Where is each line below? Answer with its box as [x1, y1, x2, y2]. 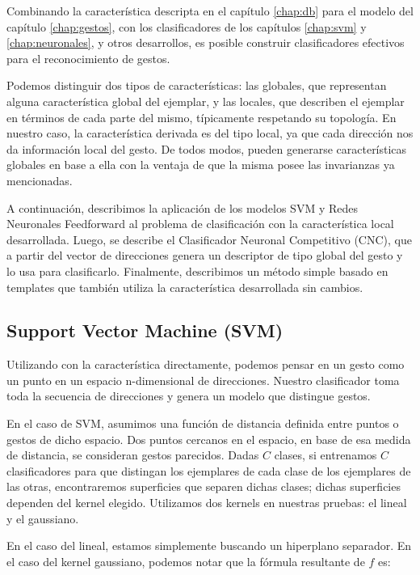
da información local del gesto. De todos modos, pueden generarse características [6, 140, 407, 157]
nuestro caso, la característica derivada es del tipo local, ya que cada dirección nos [6, 125, 414, 142]
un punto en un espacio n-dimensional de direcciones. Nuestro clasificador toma [6, 371, 400, 388]
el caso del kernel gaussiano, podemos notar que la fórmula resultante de [6, 552, 365, 569]
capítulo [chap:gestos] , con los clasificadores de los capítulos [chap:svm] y [6, 18, 367, 35]
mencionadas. [6, 171, 73, 188]
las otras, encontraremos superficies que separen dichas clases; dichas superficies [6, 478, 401, 495]
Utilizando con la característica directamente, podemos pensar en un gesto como [6, 356, 405, 373]
